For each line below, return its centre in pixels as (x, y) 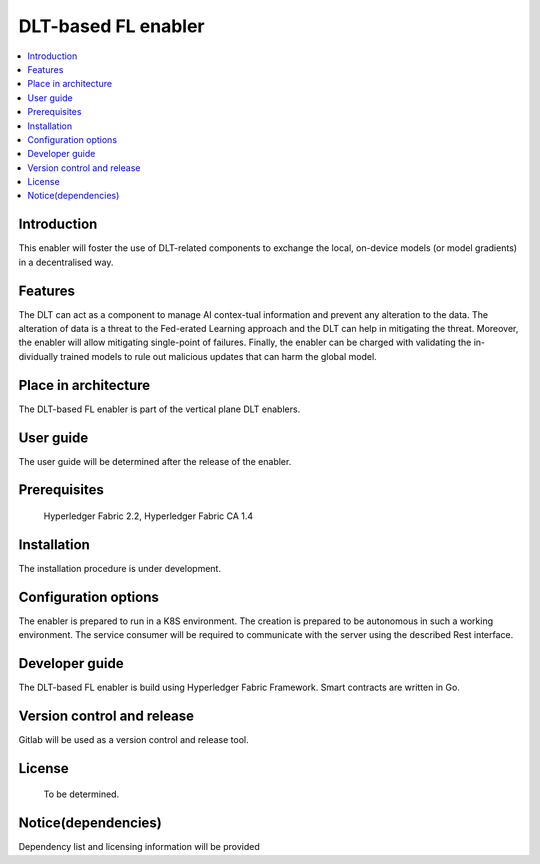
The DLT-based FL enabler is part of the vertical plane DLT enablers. (159, 409)
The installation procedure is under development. (120, 568)
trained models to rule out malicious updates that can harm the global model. (218, 356)
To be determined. (81, 794)
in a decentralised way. (66, 262)
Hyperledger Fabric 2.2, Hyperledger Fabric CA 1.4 (148, 516)
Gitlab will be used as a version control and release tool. (133, 740)
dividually (38, 356)
